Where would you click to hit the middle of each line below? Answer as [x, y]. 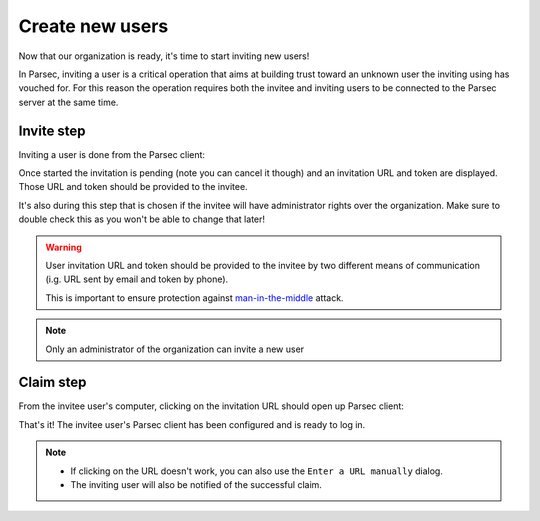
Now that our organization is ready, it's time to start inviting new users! [164, 56]
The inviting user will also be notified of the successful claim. [196, 484]
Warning [63, 247]
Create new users [93, 26]
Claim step [52, 382]
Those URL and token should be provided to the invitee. [133, 187]
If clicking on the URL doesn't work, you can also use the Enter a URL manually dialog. [257, 471]
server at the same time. [68, 102]
